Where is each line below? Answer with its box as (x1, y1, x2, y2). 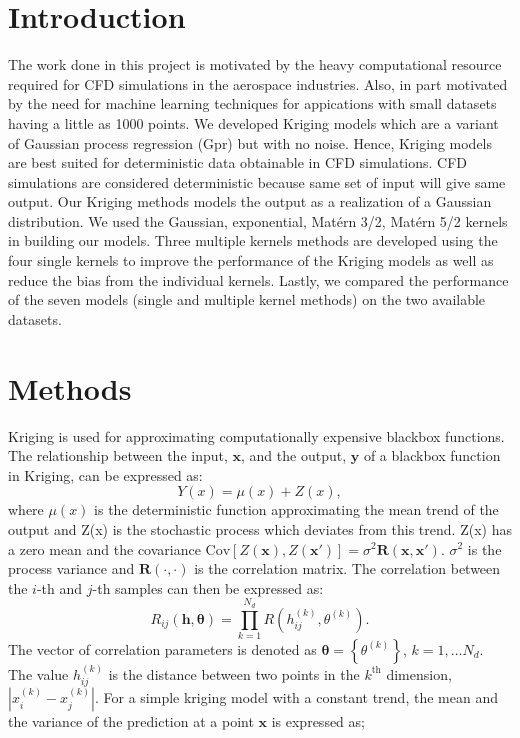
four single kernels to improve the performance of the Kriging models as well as (8, 250, 494, 271)
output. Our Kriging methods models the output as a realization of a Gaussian (8, 191, 492, 212)
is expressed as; (271, 711, 365, 732)
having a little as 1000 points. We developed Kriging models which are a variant (8, 112, 499, 133)
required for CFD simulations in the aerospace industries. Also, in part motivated (8, 73, 508, 94)
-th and (36, 577, 83, 598)
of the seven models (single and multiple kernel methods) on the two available (8, 289, 486, 310)
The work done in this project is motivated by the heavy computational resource (8, 54, 502, 75)
